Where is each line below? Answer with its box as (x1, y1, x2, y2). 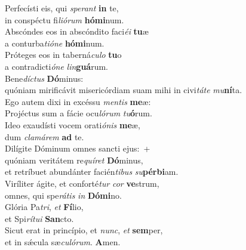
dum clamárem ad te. (5, 130, 84, 143)
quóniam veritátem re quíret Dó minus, (5, 153, 143, 166)
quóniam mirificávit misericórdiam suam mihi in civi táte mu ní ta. (5, 84, 242, 96)
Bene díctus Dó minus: (5, 72, 84, 84)
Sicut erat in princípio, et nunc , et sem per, (5, 224, 163, 236)
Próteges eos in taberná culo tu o (5, 48, 122, 61)
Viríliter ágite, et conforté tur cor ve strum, (5, 177, 159, 189)
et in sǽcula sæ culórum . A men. (5, 235, 121, 248)
